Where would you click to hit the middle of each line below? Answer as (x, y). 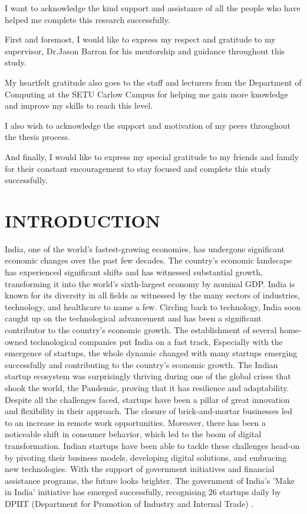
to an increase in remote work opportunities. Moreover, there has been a (136, 422)
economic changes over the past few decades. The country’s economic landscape (148, 260)
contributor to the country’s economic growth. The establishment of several (141, 330)
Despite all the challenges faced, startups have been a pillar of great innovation (147, 399)
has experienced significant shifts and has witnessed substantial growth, (134, 272)
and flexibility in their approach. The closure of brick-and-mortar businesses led (148, 411)
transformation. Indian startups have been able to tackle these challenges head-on (152, 445)
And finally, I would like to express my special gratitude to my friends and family (152, 156)
